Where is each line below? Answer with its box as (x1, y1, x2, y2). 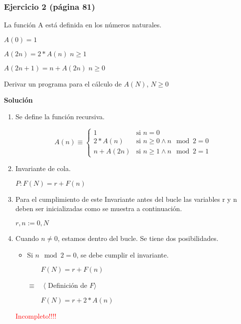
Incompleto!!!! (15, 310, 57, 321)
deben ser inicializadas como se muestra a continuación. (15, 203, 182, 214)
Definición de (48, 280, 88, 290)
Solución (4, 95, 33, 105)
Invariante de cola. (15, 163, 71, 173)
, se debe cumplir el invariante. (76, 249, 169, 259)
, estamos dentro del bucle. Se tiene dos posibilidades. (57, 233, 219, 243)
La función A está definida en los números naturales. (4, 20, 162, 30)
